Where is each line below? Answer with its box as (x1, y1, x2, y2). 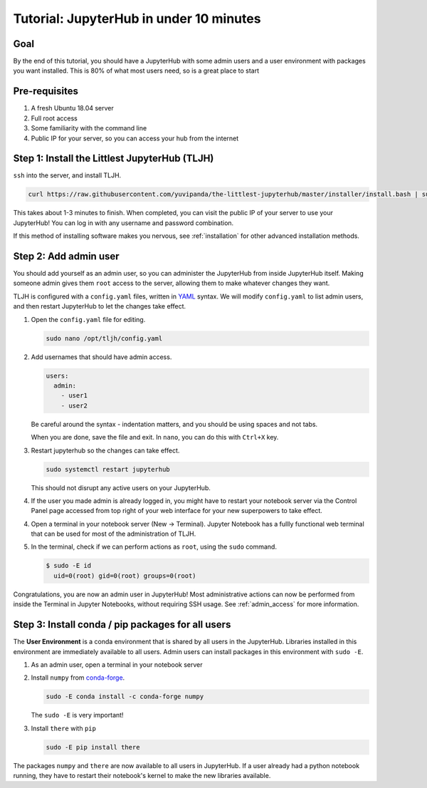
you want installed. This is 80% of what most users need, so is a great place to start (13, 66, 260, 75)
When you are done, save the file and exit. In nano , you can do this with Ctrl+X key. (31, 433, 279, 442)
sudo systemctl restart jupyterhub (46, 465, 170, 473)
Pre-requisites (13, 85, 78, 98)
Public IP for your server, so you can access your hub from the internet (31, 134, 239, 142)
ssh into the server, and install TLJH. (13, 171, 122, 180)
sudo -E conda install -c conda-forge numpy (46, 693, 204, 701)
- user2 (60, 401, 88, 410)
